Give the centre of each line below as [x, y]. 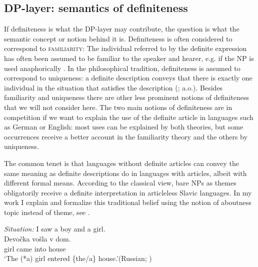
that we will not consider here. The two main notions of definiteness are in [118, 107]
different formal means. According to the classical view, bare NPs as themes [120, 183]
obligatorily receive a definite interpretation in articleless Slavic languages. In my [128, 192]
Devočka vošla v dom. [37, 239]
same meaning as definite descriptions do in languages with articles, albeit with [125, 173]
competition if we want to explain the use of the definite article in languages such [129, 117]
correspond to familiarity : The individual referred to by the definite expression [125, 48]
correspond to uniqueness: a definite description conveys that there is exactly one [128, 78]
